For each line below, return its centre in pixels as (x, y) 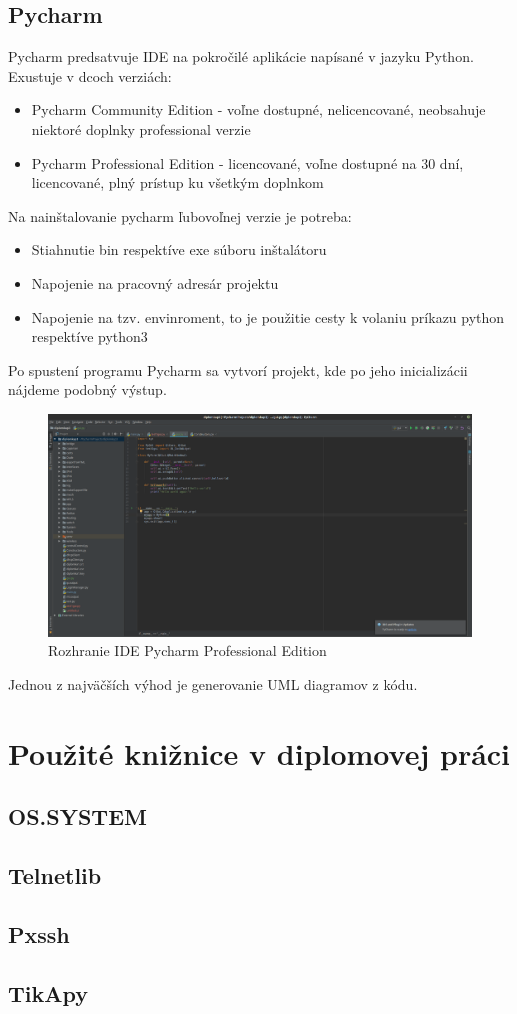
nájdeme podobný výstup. (87, 389)
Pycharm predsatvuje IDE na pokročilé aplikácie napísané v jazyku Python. (241, 56)
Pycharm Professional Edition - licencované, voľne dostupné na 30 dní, (247, 162)
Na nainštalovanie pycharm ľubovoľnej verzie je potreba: (180, 215)
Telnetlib (55, 875)
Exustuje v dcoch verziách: (90, 75)
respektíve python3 (89, 336)
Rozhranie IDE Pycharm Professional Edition (187, 650)
